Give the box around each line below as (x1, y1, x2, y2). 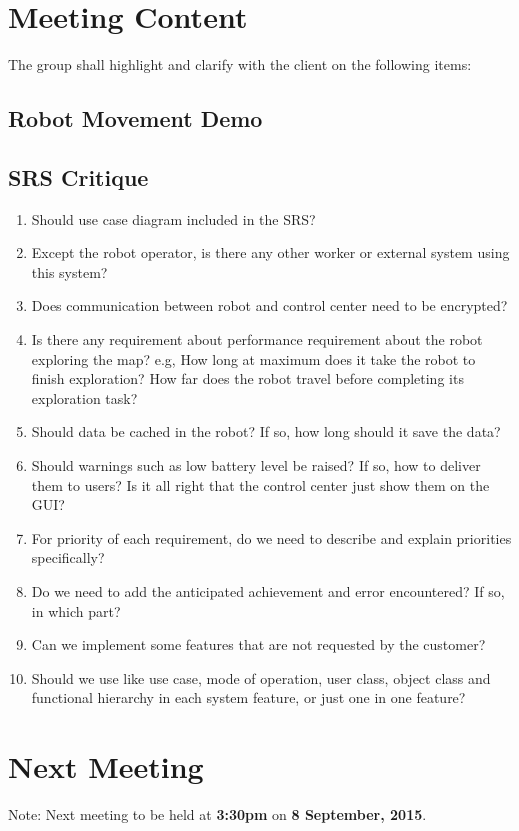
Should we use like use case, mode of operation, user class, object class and (31, 667, 491, 688)
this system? (31, 261, 108, 282)
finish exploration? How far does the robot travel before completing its (31, 368, 464, 389)
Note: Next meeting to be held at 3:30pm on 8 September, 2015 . (8, 804, 427, 825)
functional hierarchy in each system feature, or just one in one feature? (31, 687, 466, 708)
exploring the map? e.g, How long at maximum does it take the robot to (31, 348, 476, 369)
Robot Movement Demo (8, 103, 263, 134)
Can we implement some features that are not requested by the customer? (31, 634, 486, 655)
